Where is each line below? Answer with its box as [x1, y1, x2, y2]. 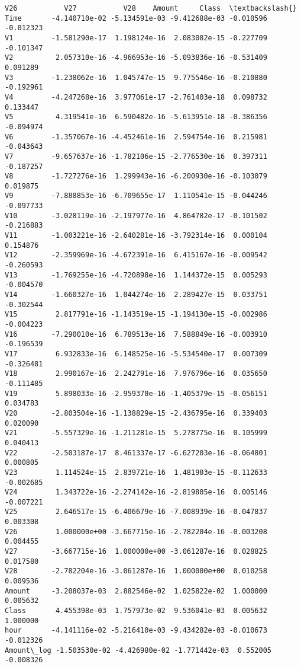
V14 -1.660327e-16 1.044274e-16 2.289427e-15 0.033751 [5, 291, 267, 299]
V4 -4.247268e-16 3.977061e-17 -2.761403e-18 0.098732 [5, 92, 267, 101]
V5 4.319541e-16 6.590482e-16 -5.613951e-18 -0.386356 [5, 113, 267, 122]
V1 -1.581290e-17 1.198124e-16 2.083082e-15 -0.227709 [5, 33, 267, 42]
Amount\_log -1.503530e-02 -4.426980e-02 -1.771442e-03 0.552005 [5, 646, 272, 655]
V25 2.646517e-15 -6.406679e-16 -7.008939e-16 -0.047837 [5, 508, 267, 516]
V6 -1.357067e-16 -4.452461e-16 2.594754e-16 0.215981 [5, 132, 267, 141]
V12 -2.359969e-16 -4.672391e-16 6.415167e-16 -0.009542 [5, 251, 267, 260]
